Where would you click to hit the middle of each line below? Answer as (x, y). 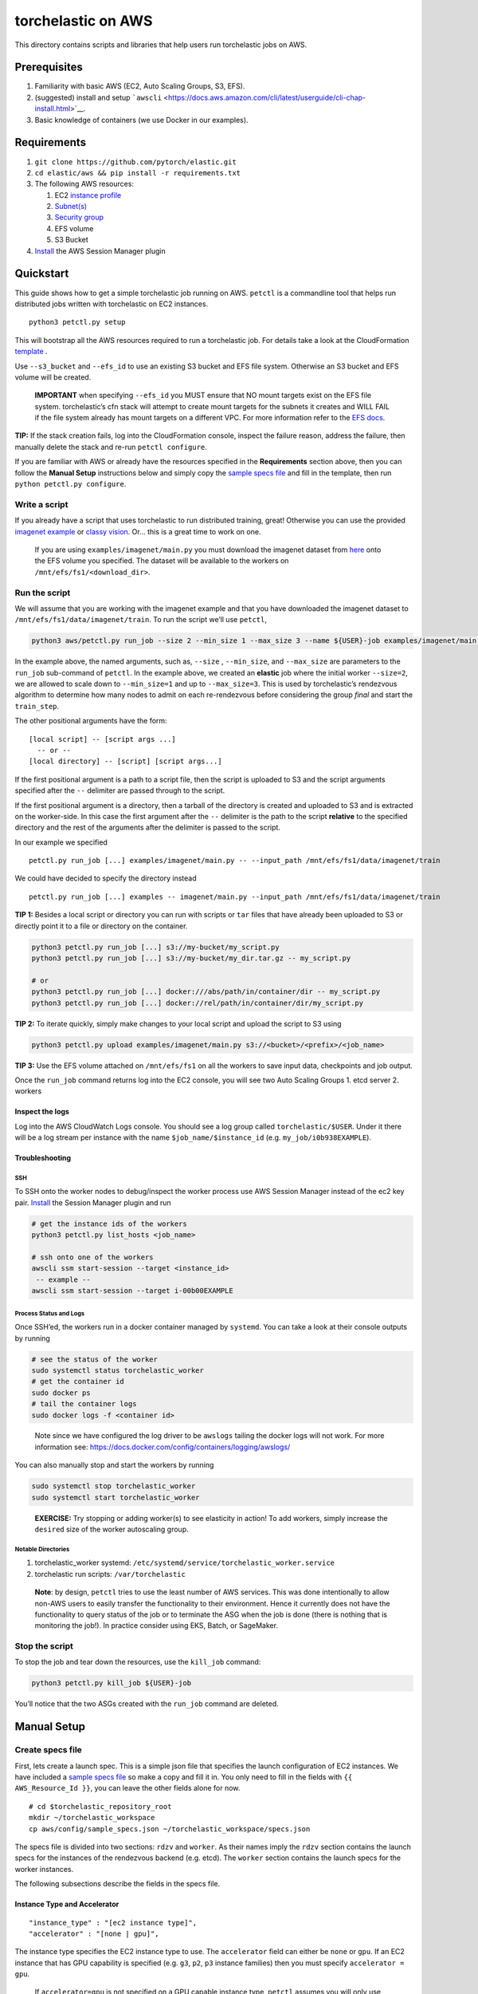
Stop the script (44, 1646)
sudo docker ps (61, 1393)
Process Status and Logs (50, 1313)
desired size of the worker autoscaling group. (112, 1529)
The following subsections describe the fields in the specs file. (118, 1884)
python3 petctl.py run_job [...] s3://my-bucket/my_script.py (155, 947)
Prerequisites (49, 67)
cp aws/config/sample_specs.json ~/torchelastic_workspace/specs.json (170, 1829)
